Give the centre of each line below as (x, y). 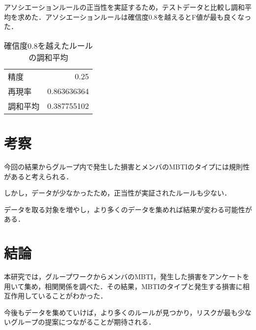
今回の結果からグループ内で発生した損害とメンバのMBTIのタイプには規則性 (127, 166)
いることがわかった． (73, 296)
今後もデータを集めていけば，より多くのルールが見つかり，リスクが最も (121, 312)
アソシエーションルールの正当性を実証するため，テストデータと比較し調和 (125, 7)
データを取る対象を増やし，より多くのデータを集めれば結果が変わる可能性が (128, 209)
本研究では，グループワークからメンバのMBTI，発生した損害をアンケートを (127, 276)
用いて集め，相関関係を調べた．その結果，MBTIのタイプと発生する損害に (123, 286)
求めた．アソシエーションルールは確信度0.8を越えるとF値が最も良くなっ (134, 16)
